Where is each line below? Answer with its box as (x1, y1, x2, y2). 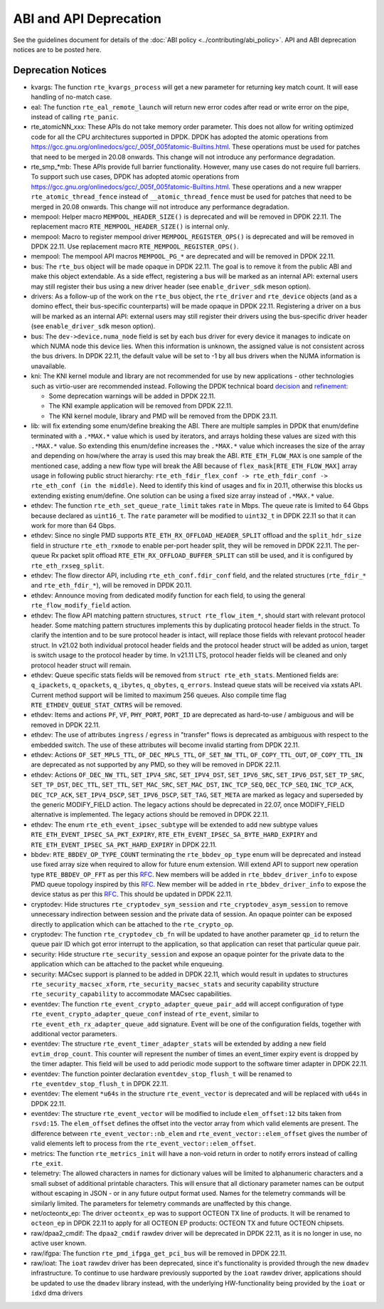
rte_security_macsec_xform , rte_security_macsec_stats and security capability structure (31, 980, 319, 988)
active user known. (31, 1239, 87, 1248)
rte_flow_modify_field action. (31, 601, 132, 610)
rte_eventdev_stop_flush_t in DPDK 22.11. (31, 1079, 169, 1088)
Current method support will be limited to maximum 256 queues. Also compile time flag (31, 691, 287, 699)
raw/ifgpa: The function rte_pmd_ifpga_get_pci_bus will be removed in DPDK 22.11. (31, 1248, 287, 1257)
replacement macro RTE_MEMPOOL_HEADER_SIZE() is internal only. (31, 222, 230, 231)
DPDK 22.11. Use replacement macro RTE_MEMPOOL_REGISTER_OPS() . (31, 242, 239, 251)
